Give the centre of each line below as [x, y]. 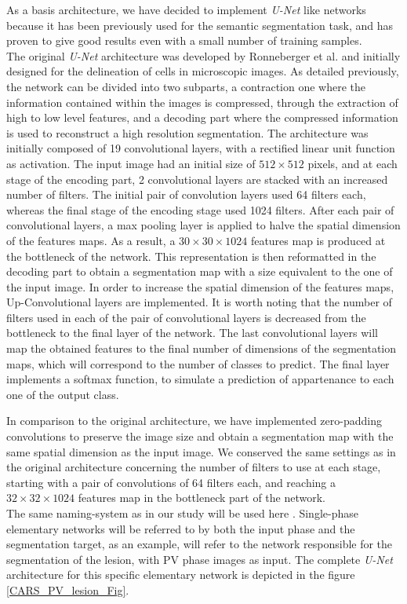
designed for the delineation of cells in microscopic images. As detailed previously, [203, 71]
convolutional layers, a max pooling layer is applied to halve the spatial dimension [203, 225]
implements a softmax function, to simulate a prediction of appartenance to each [200, 379]
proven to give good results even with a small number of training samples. [184, 40]
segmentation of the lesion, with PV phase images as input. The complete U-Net [200, 559]
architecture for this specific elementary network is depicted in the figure [181, 575]
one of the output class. [63, 394]
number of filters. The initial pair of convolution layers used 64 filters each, [186, 194]
